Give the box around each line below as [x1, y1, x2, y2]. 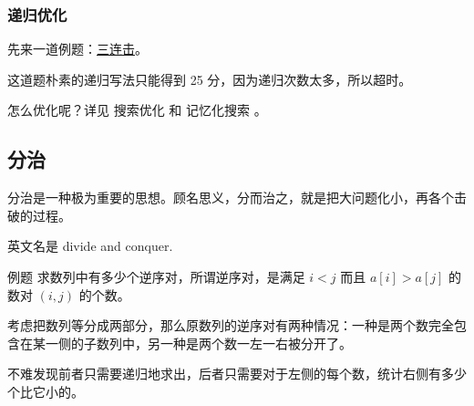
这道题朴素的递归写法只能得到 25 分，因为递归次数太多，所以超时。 [7, 69, 412, 88]
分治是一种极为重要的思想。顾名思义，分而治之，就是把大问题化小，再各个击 [7, 188, 467, 207]
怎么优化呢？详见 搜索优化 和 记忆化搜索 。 [7, 100, 267, 120]
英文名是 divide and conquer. [7, 236, 173, 255]
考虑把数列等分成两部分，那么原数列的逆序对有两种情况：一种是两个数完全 [7, 316, 454, 335]
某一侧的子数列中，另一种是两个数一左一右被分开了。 [32, 333, 352, 352]
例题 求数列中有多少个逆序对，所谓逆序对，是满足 [7, 266, 305, 286]
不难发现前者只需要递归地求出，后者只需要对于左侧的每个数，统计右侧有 [7, 364, 441, 383]
